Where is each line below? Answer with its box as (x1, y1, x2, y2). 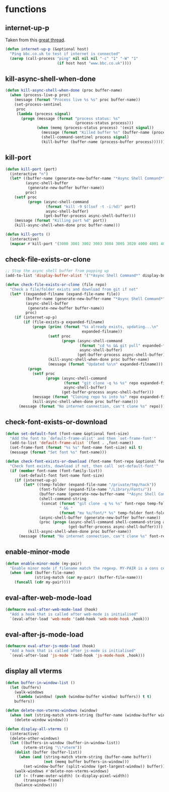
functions (5, 4, 47, 15)
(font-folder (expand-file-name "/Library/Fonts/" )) (39, 487, 152, 492)
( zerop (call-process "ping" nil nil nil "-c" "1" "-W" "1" (10, 56, 138, 61)
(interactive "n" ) (10, 171, 49, 177)
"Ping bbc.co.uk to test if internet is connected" (10, 51, 121, 56)
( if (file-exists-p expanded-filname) (23, 320, 105, 325)
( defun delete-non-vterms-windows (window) (5, 708, 98, 713)
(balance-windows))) (14, 782, 57, 788)
